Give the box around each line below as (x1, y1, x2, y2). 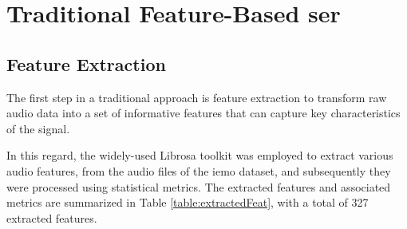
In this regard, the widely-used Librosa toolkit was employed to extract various (6, 147, 393, 164)
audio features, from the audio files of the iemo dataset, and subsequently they (6, 162, 391, 179)
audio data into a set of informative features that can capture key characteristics (6, 105, 401, 121)
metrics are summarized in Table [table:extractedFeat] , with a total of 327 (6, 194, 369, 211)
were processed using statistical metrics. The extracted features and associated (6, 178, 391, 195)
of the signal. (6, 120, 70, 136)
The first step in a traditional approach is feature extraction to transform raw (6, 89, 387, 105)
